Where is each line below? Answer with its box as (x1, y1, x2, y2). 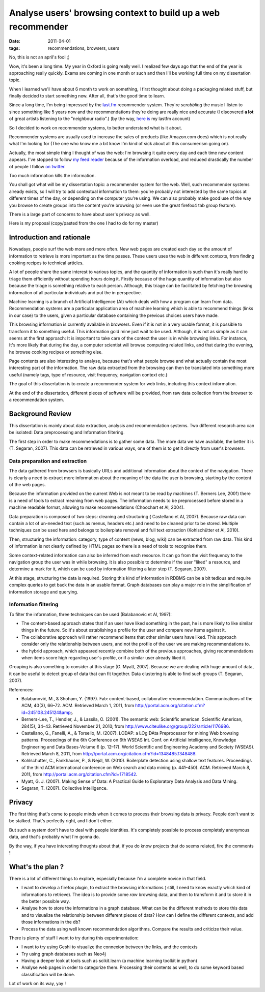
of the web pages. (9, 482, 46, 488)
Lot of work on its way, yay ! (9, 981, 66, 987)
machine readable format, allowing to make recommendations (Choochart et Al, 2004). (9, 504, 185, 510)
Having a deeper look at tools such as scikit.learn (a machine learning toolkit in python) (21, 958, 198, 964)
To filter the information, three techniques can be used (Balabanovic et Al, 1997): (9, 611, 172, 617)
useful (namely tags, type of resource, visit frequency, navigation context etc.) (9, 372, 168, 377)
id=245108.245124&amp (21, 709, 71, 715)
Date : (9, 38, 21, 44)
